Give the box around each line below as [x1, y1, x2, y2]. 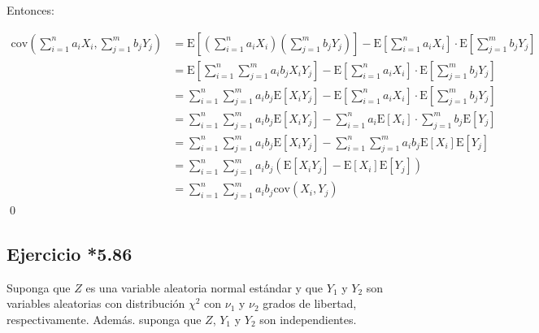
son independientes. [259, 310, 357, 327]
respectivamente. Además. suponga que [7, 310, 202, 327]
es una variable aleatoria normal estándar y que [85, 279, 324, 296]
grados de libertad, [263, 295, 357, 312]
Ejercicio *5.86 [7, 240, 133, 266]
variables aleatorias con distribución [7, 295, 185, 312]
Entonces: [7, 2, 54, 18]
